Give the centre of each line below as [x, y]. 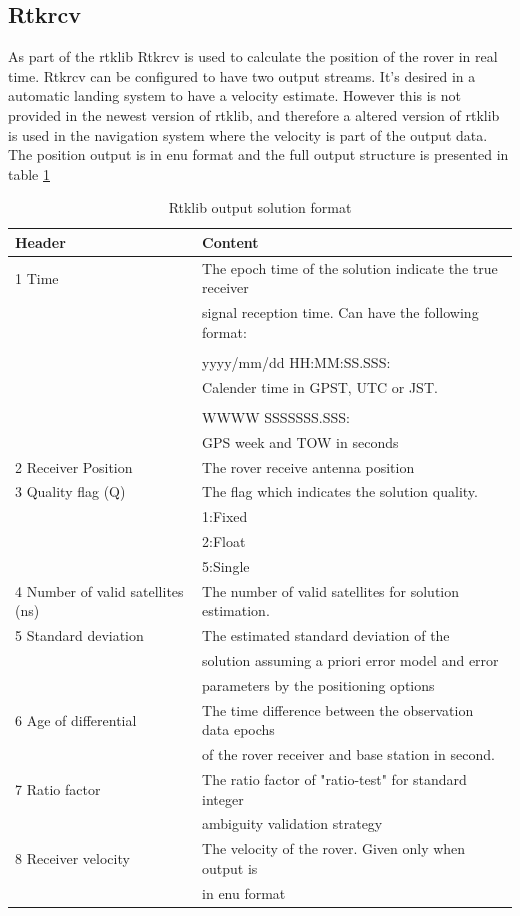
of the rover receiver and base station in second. [348, 754]
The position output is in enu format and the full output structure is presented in [258, 154]
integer [223, 798]
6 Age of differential [76, 719]
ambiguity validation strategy [292, 823]
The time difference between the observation [338, 709]
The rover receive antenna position [308, 466]
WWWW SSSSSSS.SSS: [276, 416]
